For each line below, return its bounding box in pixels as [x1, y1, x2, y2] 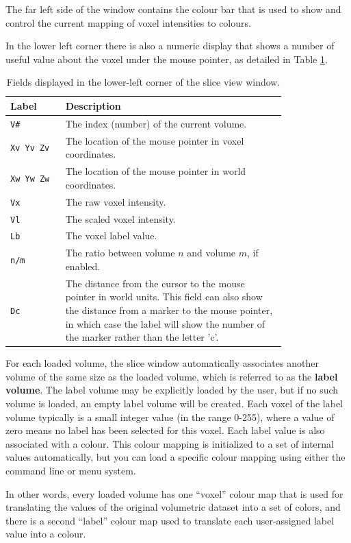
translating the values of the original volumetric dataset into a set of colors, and [5, 500, 341, 514]
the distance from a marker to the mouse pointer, [65, 302, 273, 317]
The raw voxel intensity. [65, 194, 166, 208]
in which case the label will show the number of [65, 316, 265, 330]
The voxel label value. [65, 228, 157, 243]
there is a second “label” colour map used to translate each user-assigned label [5, 513, 335, 527]
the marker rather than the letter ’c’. [65, 330, 219, 344]
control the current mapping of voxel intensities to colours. [5, 15, 251, 29]
